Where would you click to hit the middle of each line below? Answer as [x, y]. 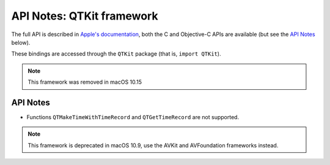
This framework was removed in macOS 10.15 [85, 82]
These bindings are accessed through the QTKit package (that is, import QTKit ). [116, 54]
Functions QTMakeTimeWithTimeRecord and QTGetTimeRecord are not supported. [133, 117]
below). [21, 42]
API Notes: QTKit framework [85, 16]
